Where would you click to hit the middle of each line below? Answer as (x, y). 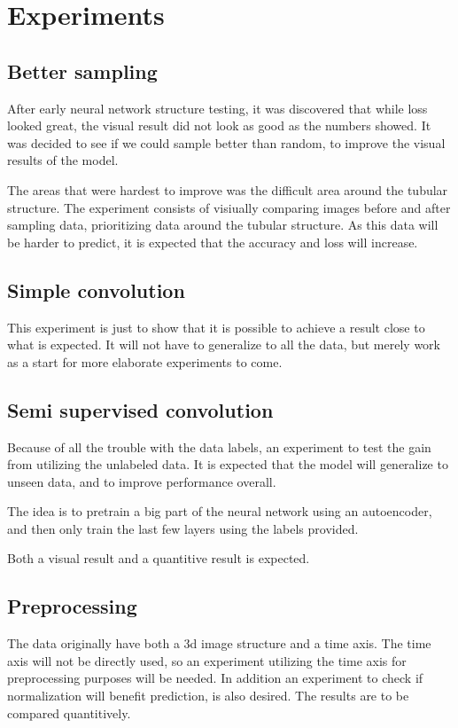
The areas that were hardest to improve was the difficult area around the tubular (228, 189)
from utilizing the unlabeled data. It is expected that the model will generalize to (228, 464)
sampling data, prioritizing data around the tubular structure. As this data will (223, 225)
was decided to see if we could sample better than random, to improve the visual (226, 142)
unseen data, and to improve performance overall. (142, 481)
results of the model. (63, 160)
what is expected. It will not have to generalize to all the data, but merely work (224, 344)
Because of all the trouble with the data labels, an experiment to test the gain (219, 446)
